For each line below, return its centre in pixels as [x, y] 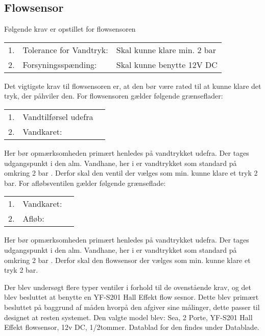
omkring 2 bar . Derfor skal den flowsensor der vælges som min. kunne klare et [127, 260]
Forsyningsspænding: [60, 64]
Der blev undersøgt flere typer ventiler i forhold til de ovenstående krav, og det [128, 287]
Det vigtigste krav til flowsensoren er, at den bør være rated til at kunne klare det [133, 86]
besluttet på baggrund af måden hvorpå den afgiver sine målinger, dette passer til [132, 307]
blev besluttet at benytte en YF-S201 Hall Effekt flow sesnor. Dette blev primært [131, 297]
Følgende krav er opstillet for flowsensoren [70, 29]
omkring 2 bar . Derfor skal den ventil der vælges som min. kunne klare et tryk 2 [131, 173]
